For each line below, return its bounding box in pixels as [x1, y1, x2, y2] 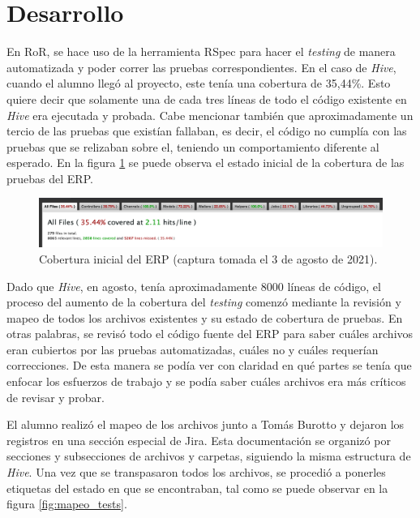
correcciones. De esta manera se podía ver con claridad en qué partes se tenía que [6, 357, 412, 374]
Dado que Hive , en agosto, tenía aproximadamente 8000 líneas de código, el [6, 277, 381, 294]
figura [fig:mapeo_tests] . [6, 495, 127, 512]
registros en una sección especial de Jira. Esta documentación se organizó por [6, 431, 391, 448]
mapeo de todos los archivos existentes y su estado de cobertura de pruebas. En [6, 309, 403, 326]
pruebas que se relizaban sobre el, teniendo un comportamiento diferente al [6, 138, 379, 155]
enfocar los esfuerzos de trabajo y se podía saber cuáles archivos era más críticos [6, 373, 406, 390]
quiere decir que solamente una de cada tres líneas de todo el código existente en [6, 90, 407, 107]
